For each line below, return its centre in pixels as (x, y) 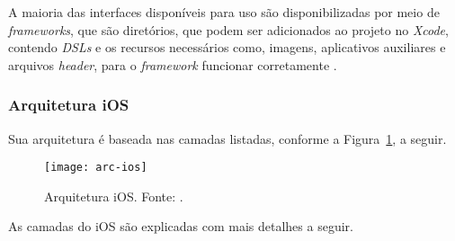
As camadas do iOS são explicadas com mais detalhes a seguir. (181, 226)
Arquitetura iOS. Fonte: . (114, 196)
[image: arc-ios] (96, 168)
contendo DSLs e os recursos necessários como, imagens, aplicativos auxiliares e (227, 47)
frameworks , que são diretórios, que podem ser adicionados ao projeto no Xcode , (228, 29)
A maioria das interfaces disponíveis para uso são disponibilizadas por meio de (224, 12)
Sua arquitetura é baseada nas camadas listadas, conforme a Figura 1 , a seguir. (227, 138)
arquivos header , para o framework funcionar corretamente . (173, 64)
